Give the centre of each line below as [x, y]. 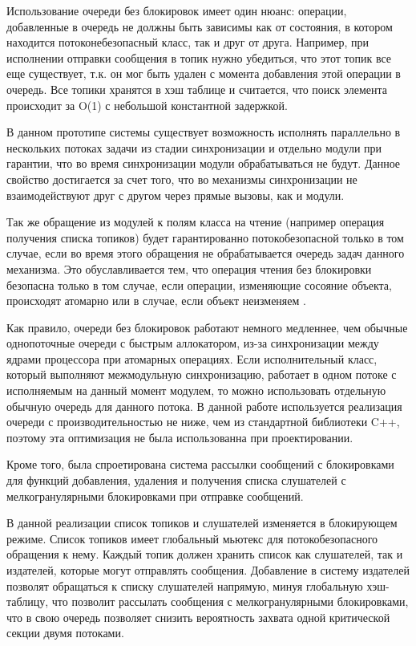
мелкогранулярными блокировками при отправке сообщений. [155, 496]
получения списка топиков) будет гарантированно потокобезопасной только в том [205, 237]
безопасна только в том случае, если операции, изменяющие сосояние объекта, [199, 284]
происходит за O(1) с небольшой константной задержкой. [147, 105]
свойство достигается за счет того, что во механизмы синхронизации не [182, 179]
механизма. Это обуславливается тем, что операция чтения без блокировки [189, 268]
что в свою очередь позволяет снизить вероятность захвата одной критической [198, 617]
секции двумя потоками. [65, 633]
